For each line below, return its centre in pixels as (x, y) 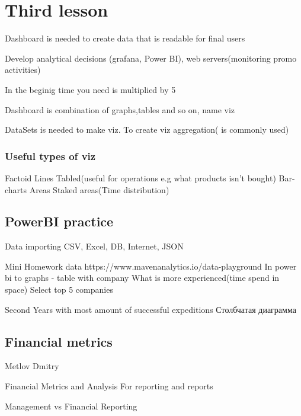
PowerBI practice (59, 221)
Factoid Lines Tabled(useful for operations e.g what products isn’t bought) (140, 177)
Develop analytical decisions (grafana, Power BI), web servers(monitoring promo (151, 58)
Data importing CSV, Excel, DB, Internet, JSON (94, 246)
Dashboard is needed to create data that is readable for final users (125, 38)
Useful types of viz (50, 156)
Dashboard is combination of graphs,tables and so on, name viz (120, 109)
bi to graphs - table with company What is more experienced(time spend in (142, 278)
